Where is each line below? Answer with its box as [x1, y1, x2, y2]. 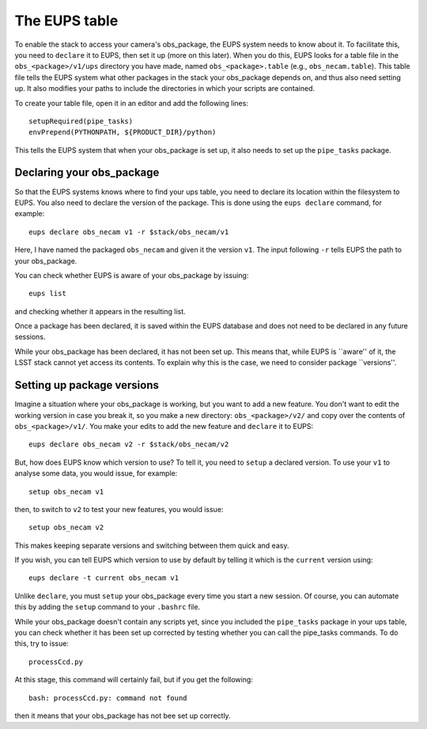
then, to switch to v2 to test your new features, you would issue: [14, 504, 224, 514]
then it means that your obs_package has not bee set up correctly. [14, 711, 231, 720]
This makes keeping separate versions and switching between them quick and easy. [14, 541, 289, 550]
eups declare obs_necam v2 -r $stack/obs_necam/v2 [28, 440, 229, 449]
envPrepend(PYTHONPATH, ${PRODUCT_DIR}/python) [28, 127, 217, 137]
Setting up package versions [14, 378, 160, 392]
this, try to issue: [14, 639, 69, 648]
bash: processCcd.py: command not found [28, 693, 187, 702]
